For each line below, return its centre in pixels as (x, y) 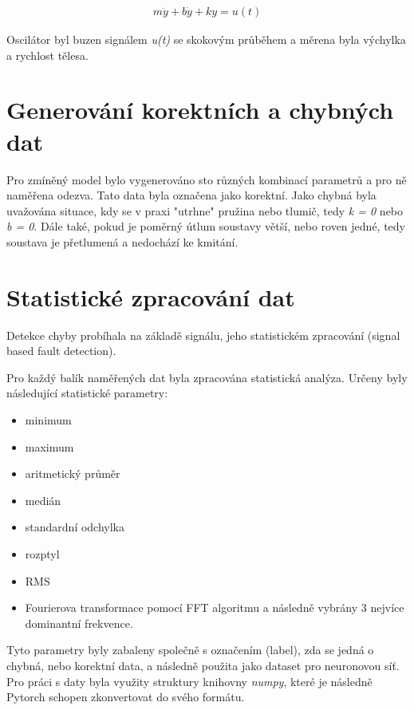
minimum (48, 420)
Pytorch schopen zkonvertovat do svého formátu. (126, 697)
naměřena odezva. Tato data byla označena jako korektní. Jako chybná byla (191, 195)
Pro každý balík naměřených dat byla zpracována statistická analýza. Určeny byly (207, 377)
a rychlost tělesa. (47, 55)
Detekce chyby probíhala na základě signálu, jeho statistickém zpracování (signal (203, 335)
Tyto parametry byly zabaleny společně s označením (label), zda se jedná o (190, 650)
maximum (49, 446)
